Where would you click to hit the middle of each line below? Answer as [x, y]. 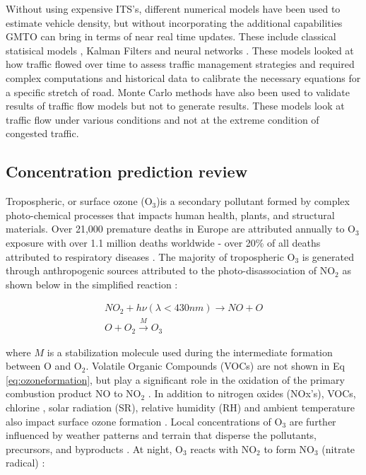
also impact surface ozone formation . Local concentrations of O [144, 421]
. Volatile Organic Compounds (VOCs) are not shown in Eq [215, 366]
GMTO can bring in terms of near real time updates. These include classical [171, 36]
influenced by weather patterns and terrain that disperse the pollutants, [161, 435]
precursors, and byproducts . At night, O [94, 448]
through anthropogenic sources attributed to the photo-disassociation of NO [171, 270]
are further [313, 421]
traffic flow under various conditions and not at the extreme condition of [163, 119]
